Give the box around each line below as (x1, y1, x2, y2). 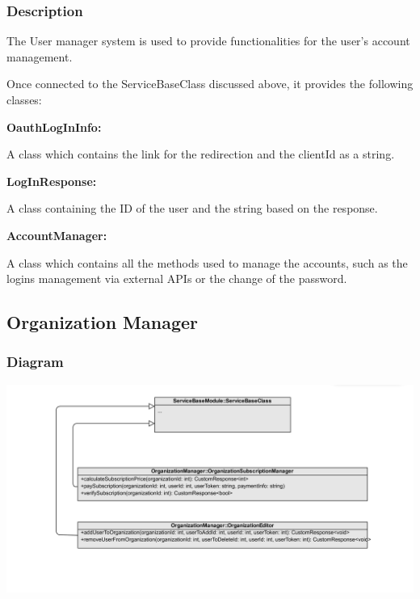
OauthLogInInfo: (6, 118, 102, 135)
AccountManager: (6, 226, 107, 243)
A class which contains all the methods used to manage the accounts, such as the (6, 254, 408, 271)
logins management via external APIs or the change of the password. (6, 270, 347, 287)
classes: (6, 91, 42, 108)
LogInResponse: (6, 172, 97, 189)
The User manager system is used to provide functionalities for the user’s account (6, 32, 410, 49)
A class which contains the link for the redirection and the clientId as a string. (6, 146, 395, 162)
